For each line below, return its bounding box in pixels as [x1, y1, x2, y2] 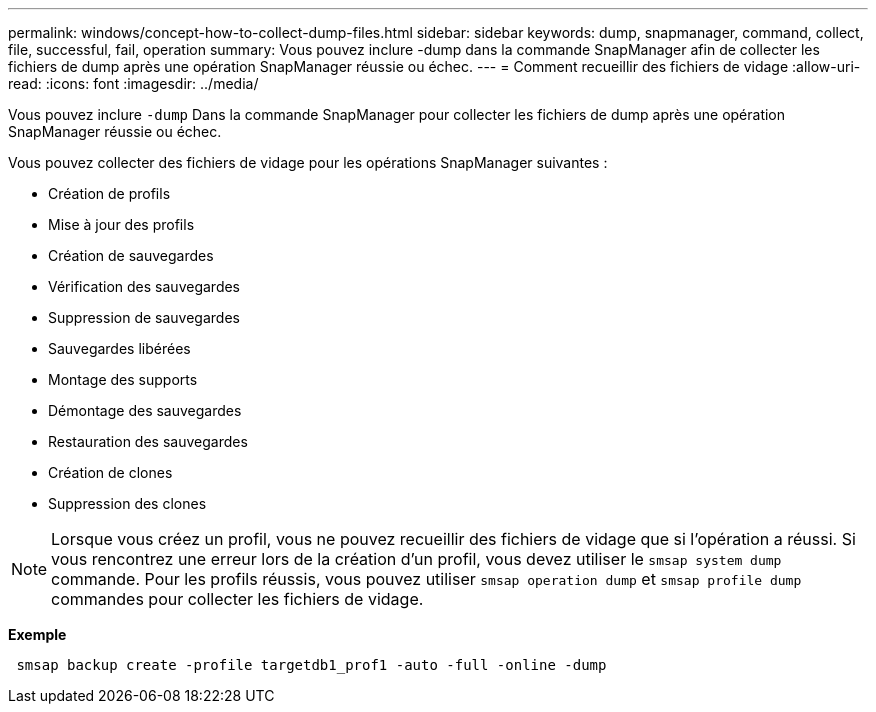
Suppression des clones [48, 495, 207, 512]
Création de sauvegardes [48, 247, 214, 264]
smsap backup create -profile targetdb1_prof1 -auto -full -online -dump [16, 657, 607, 673]
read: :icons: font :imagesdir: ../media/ [8, 75, 259, 92]
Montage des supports [48, 371, 198, 388]
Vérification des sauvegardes [48, 278, 241, 295]
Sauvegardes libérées [48, 340, 191, 357]
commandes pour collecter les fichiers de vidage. [51, 589, 424, 609]
